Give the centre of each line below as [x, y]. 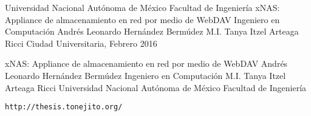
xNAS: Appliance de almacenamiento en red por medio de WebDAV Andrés [146, 63]
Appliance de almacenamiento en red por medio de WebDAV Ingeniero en [142, 19]
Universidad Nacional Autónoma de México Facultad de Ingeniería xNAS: [142, 7]
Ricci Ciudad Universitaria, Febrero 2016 [81, 43]
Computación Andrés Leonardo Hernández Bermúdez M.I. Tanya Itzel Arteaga [152, 31]
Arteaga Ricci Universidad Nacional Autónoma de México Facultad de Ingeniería [156, 87]
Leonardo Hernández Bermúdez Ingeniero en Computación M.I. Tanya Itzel [145, 75]
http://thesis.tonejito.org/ [64, 107]
